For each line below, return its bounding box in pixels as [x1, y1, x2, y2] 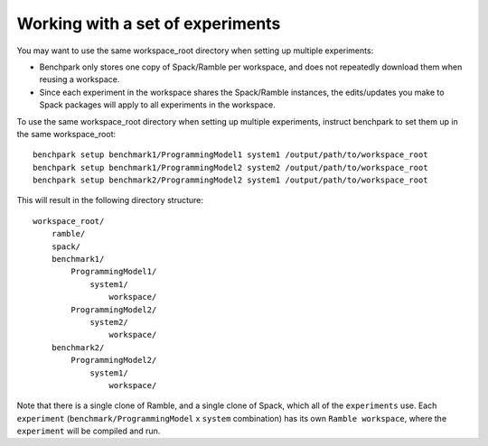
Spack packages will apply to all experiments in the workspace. [39, 99, 276, 110]
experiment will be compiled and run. [16, 425, 161, 437]
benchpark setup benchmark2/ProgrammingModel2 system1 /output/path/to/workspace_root [33, 175, 428, 185]
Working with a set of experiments [16, 14, 281, 33]
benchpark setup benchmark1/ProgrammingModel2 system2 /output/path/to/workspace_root [33, 163, 428, 172]
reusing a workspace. [39, 74, 120, 85]
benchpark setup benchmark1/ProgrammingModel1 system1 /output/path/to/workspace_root [33, 150, 428, 160]
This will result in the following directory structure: [16, 195, 203, 206]
